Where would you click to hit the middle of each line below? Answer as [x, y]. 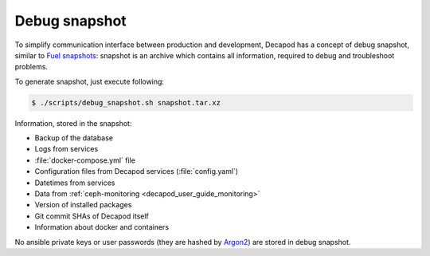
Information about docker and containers [102, 227]
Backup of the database [74, 138]
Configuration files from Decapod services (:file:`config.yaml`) [137, 171]
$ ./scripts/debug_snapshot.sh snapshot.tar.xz [126, 102]
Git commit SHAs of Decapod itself [92, 216]
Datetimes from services [75, 183]
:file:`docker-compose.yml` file [85, 160]
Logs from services [66, 149]
